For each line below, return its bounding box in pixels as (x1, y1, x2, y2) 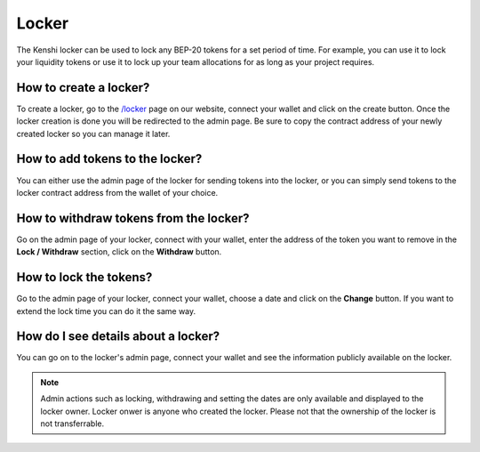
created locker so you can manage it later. (16, 128, 171, 139)
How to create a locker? (16, 80, 150, 95)
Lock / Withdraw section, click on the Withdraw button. (16, 246, 222, 257)
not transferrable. (40, 418, 105, 429)
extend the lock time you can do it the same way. (16, 305, 196, 316)
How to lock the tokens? (16, 270, 153, 285)
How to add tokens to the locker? (16, 151, 203, 166)
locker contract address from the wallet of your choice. (16, 187, 219, 198)
